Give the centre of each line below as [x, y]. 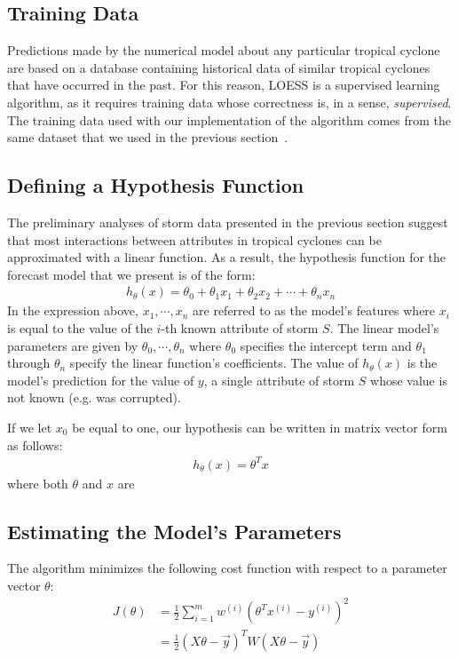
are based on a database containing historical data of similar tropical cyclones [219, 67]
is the [422, 363]
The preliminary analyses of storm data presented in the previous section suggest [228, 222]
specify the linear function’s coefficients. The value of [214, 363]
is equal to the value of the [80, 327]
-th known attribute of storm [240, 327]
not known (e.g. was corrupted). [94, 397]
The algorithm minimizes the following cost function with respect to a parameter [227, 568]
